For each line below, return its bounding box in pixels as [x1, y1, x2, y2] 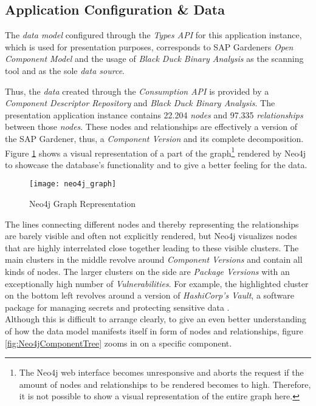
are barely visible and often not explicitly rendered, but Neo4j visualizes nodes [5, 229, 297, 242]
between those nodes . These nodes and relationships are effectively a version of [5, 120, 298, 133]
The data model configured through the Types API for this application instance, [5, 29, 302, 41]
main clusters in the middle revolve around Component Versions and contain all [5, 253, 303, 266]
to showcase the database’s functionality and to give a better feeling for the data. [5, 158, 307, 171]
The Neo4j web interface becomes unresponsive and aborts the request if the [19, 366, 304, 379]
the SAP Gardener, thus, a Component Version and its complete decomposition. [5, 132, 304, 144]
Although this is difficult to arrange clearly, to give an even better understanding [5, 313, 306, 325]
